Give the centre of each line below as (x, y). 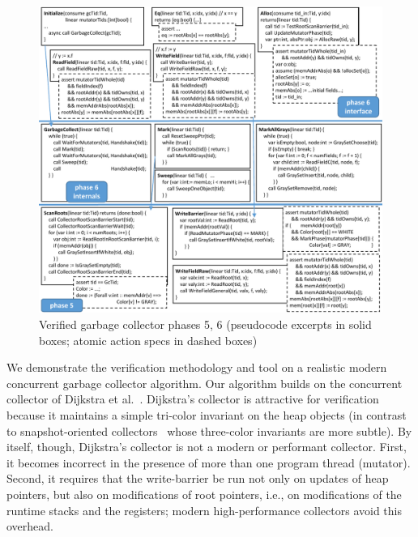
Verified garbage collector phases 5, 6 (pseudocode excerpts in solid (205, 324)
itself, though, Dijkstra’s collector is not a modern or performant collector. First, (207, 447)
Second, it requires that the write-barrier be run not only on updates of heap (198, 478)
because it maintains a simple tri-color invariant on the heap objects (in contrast (207, 415)
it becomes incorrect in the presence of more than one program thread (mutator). (209, 462)
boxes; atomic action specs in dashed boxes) (148, 340)
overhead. (30, 526)
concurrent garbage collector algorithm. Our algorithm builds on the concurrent (205, 383)
